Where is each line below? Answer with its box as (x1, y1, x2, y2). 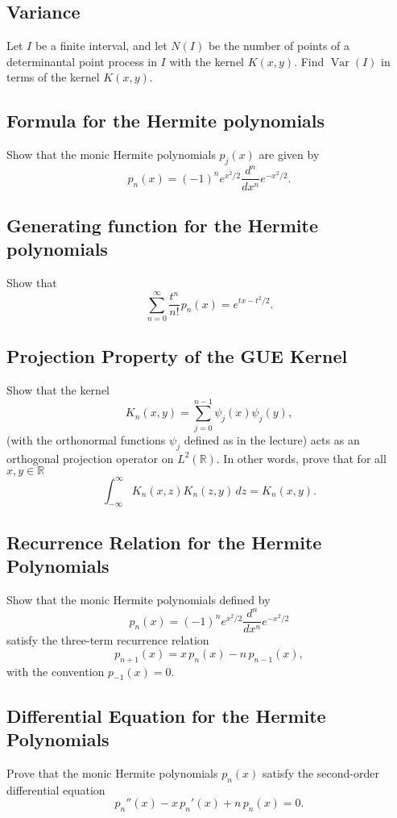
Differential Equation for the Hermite (6, 703, 326, 728)
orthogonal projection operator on (6, 449, 174, 466)
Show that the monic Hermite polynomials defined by (6, 591, 271, 608)
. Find (294, 52, 325, 69)
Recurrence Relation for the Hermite (6, 529, 322, 554)
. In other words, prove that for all (216, 449, 387, 466)
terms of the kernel (6, 69, 100, 86)
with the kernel (169, 52, 245, 69)
